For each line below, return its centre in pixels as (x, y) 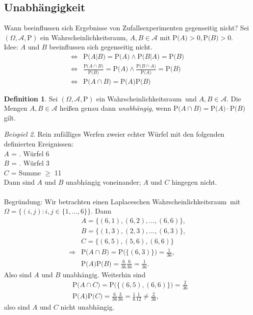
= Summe (26, 172)
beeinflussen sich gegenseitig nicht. (101, 47)
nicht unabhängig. (88, 307)
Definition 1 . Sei (31, 98)
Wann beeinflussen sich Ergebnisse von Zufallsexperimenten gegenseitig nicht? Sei (126, 28)
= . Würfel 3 (30, 163)
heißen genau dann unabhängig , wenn (115, 108)
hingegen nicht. (194, 182)
